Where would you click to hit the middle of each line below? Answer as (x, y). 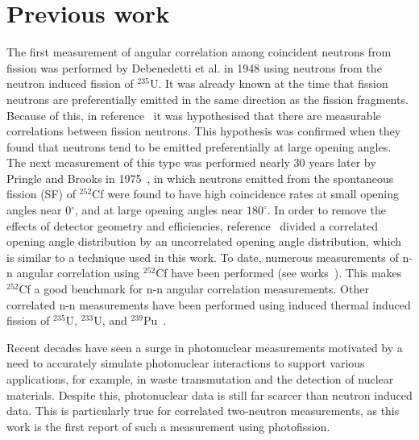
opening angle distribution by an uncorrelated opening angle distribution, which (204, 241)
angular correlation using (78, 273)
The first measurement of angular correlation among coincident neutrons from (199, 52)
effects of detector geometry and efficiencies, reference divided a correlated (193, 225)
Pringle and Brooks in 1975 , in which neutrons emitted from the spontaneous (200, 178)
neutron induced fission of (70, 83)
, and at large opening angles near (159, 210)
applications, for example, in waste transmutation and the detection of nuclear (200, 379)
